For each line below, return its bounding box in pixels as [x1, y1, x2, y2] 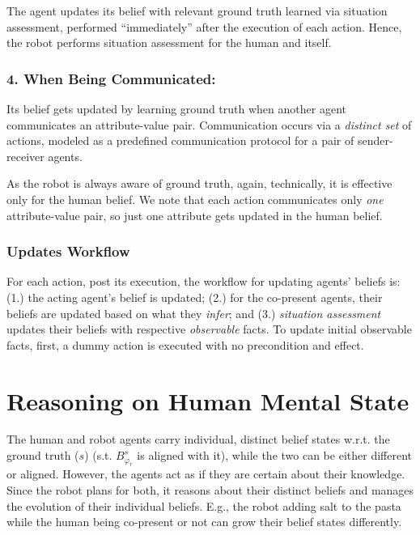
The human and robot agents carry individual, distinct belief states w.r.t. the [6, 431, 390, 448]
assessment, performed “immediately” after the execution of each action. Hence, [6, 18, 402, 35]
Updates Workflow [6, 241, 130, 261]
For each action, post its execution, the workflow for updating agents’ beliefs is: [6, 273, 401, 290]
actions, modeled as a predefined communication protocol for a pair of [6, 132, 354, 149]
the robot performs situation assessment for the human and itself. [6, 34, 332, 51]
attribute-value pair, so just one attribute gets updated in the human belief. [6, 206, 383, 223]
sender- [357, 132, 393, 149]
